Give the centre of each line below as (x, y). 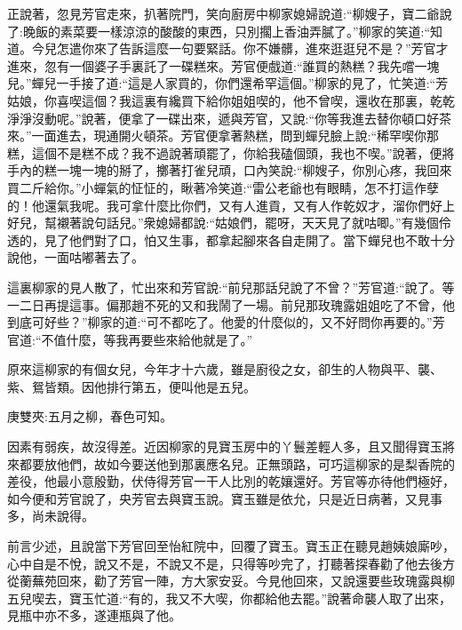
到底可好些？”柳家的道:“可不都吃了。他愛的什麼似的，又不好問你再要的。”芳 (226, 322)
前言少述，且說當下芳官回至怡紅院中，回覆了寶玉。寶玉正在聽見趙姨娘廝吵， (231, 546)
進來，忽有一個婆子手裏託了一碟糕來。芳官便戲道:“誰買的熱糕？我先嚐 (211, 65)
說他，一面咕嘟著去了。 (76, 257)
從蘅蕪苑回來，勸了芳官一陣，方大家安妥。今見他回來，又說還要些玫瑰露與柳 (231, 581)
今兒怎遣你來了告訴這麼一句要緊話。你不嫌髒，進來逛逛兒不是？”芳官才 (240, 48)
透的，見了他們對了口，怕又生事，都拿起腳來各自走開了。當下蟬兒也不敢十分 (231, 239)
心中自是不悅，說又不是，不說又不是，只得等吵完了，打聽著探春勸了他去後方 (231, 563)
